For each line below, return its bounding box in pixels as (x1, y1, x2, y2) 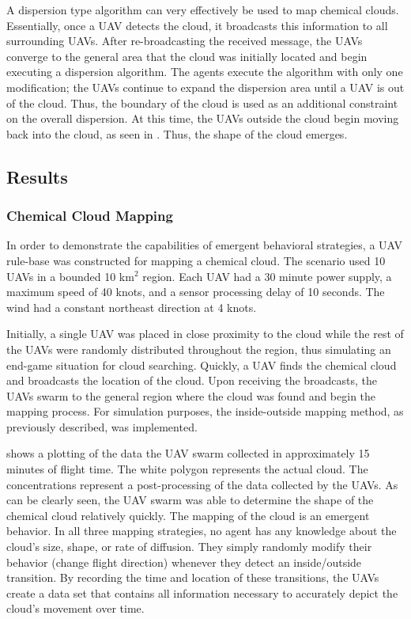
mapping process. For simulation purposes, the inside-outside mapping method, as (6, 403, 404, 420)
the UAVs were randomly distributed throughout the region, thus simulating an (6, 340, 391, 357)
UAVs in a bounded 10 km (6, 268, 134, 284)
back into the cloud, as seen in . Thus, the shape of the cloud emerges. (6, 125, 348, 142)
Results (6, 164, 68, 188)
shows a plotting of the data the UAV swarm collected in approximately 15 (6, 445, 370, 461)
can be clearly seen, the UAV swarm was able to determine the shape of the (6, 492, 374, 508)
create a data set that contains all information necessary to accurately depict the (6, 584, 398, 601)
